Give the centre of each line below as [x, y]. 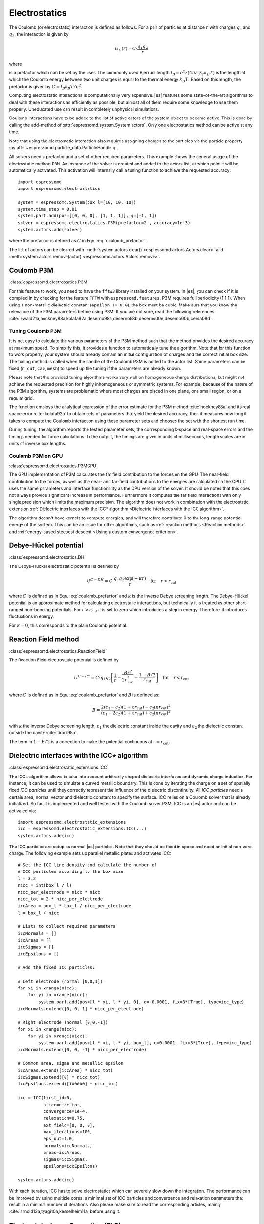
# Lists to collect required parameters [67, 926]
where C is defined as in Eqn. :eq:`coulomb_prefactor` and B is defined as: [84, 695]
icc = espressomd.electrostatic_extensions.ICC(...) [82, 829]
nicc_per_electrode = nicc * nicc [59, 892]
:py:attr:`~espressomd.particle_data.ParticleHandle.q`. [64, 147]
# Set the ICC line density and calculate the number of [88, 865]
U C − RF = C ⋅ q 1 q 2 [92, 678]
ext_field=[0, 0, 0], [69, 1125]
